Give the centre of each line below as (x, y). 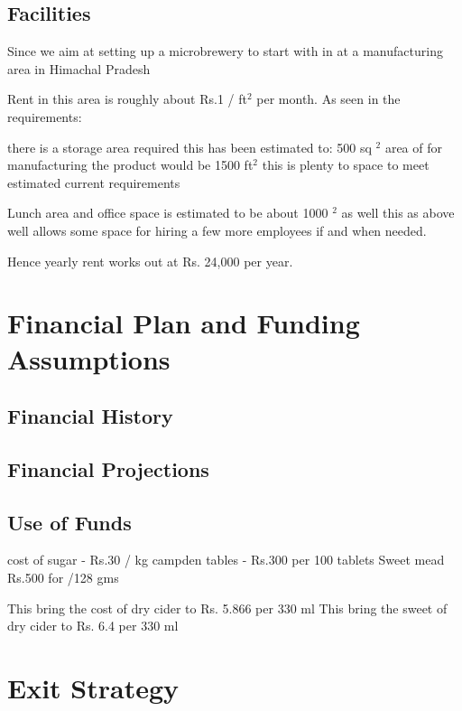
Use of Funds (69, 522)
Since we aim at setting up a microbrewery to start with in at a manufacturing (225, 51)
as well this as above (398, 213)
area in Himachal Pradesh (79, 68)
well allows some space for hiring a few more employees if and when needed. (217, 230)
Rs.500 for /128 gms (63, 578)
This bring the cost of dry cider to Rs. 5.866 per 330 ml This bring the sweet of (227, 608)
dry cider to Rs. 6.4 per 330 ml (93, 626)
